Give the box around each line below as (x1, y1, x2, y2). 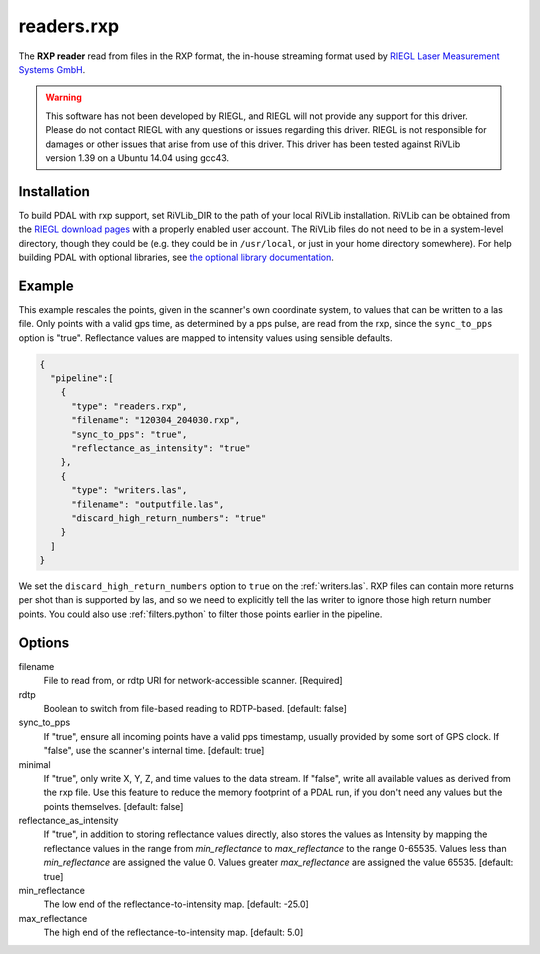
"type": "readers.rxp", (71, 400, 188, 412)
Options (18, 634, 70, 651)
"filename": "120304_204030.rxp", (71, 415, 240, 426)
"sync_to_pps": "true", (71, 428, 188, 440)
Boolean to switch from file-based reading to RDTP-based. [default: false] (43, 702, 347, 714)
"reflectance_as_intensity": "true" (71, 442, 251, 454)
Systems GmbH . (18, 63, 86, 75)
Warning (45, 91, 82, 104)
